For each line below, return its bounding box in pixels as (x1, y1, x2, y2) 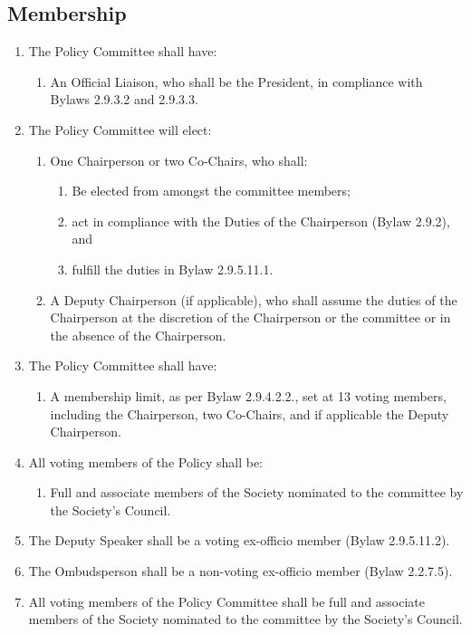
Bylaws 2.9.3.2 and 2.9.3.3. (50, 90, 198, 109)
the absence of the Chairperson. (50, 325, 226, 344)
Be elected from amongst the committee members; (72, 181, 351, 200)
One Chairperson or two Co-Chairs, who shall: (50, 150, 308, 169)
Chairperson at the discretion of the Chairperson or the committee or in (50, 308, 451, 327)
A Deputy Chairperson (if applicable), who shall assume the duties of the (50, 290, 457, 309)
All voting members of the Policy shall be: (28, 452, 264, 471)
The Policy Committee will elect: (28, 120, 212, 139)
